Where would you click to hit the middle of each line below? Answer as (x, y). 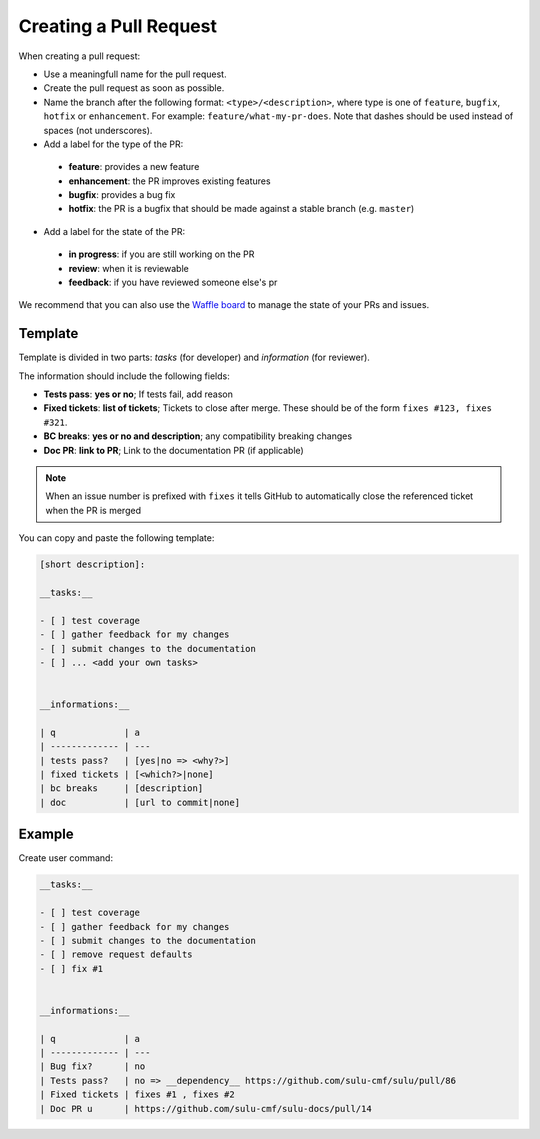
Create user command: (66, 858)
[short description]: (92, 564)
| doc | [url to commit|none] (139, 802)
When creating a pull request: (79, 56)
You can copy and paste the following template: (116, 538)
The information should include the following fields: (124, 376)
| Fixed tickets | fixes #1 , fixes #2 (137, 1094)
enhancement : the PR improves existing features (169, 181)
